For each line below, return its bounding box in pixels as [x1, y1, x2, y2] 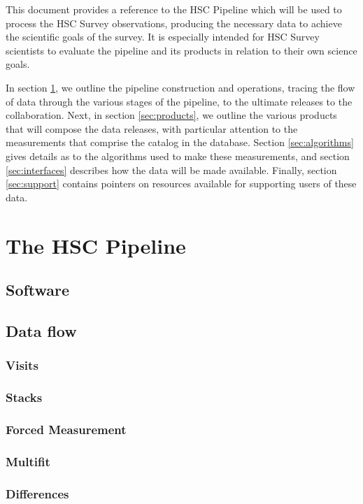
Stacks [6, 389, 43, 406]
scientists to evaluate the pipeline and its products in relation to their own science [6, 43, 357, 57]
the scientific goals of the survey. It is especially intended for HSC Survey [6, 29, 320, 44]
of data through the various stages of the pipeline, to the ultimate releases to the [6, 94, 353, 108]
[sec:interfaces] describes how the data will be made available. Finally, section [6, 162, 337, 177]
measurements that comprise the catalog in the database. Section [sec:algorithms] [6, 135, 354, 150]
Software [6, 279, 70, 301]
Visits [6, 357, 38, 374]
